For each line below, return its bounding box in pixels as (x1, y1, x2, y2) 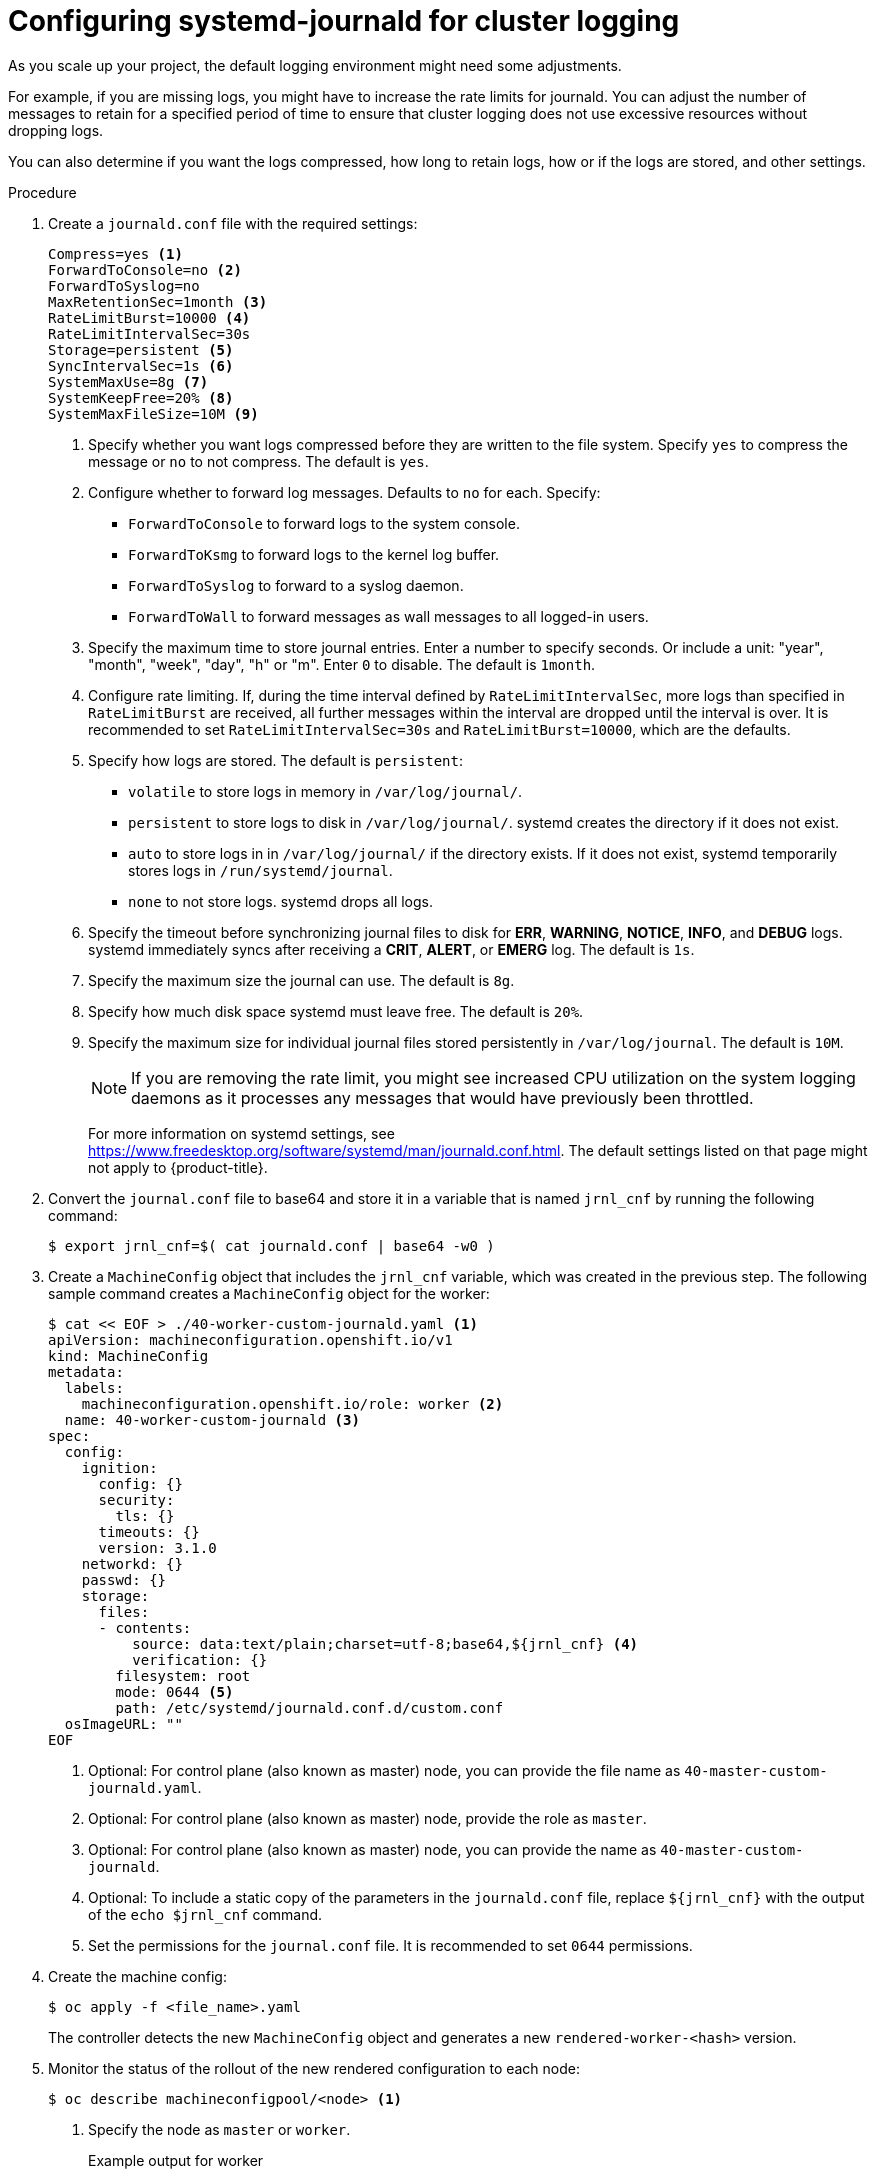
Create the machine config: (48, 1967, 227, 1985)
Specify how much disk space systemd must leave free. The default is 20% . (88, 1002, 584, 1020)
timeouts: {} (98, 1523, 200, 1540)
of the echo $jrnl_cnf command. (88, 1905, 323, 1923)
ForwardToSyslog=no (48, 277, 200, 294)
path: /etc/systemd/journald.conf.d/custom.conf (115, 1699, 504, 1716)
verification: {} (132, 1651, 268, 1668)
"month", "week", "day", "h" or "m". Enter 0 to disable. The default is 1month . (88, 655, 596, 673)
